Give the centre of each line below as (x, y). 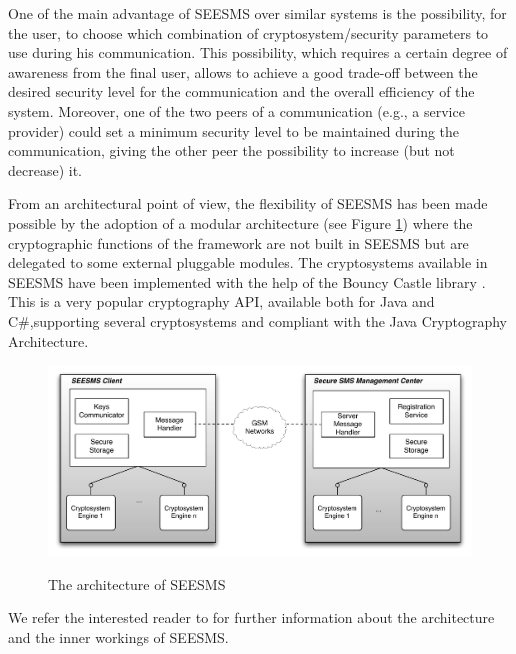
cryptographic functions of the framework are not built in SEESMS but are (238, 242)
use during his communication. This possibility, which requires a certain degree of (258, 52)
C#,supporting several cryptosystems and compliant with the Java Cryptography (257, 320)
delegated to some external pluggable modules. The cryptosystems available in (248, 262)
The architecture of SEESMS (137, 583)
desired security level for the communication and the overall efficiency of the (241, 91)
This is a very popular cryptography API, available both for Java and (221, 301)
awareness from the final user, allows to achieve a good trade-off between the (243, 71)
